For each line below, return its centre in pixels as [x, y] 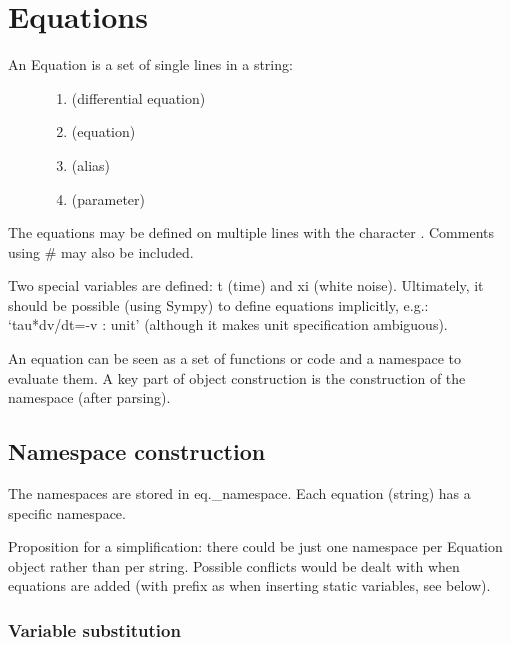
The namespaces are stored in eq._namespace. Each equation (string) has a [239, 493]
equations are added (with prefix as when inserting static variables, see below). [249, 585]
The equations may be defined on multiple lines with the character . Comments [251, 232]
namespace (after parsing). [89, 397]
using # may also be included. [101, 251]
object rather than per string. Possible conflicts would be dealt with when [234, 565]
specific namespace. [67, 512]
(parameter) [108, 198]
